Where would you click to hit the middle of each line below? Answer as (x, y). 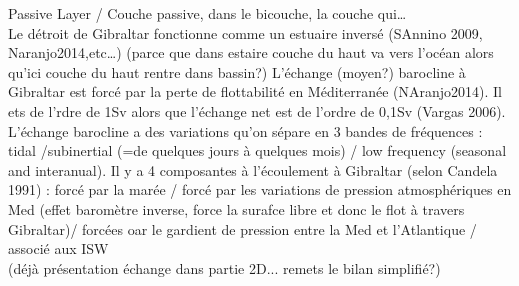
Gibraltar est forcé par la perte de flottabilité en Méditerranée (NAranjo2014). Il (255, 91)
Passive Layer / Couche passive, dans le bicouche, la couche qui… (207, 13)
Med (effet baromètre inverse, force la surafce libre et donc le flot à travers (236, 208)
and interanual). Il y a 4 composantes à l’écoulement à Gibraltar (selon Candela (253, 169)
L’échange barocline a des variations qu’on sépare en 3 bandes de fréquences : (245, 130)
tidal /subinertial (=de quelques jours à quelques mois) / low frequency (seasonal (257, 150)
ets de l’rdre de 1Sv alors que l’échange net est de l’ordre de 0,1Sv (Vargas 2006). (257, 110)
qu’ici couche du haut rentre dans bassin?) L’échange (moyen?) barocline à (237, 71)
